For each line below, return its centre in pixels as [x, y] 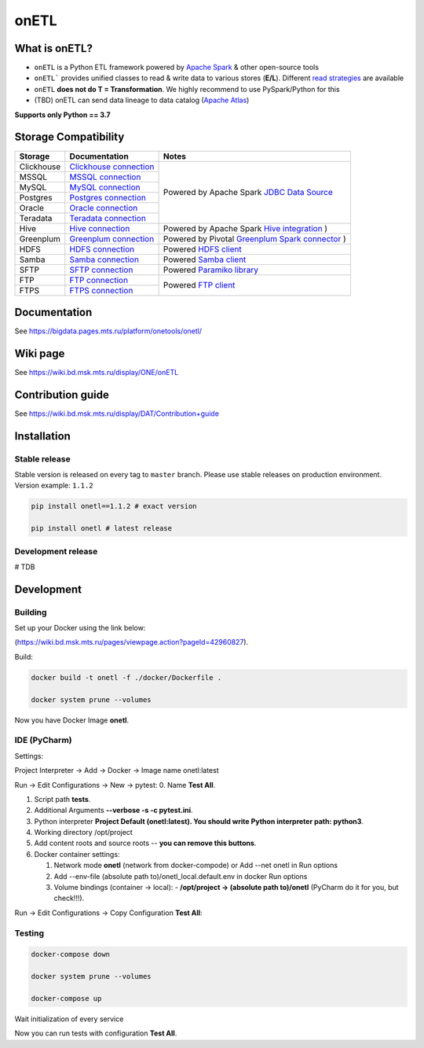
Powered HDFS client [203, 249]
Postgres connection [108, 197]
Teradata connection [108, 218]
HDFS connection [102, 249]
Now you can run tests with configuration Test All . [96, 1033]
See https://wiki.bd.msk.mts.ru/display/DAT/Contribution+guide [117, 414]
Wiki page [40, 353]
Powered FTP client [199, 285]
